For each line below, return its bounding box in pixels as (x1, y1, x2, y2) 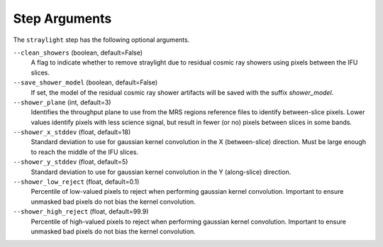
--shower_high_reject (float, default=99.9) (13, 207, 149, 216)
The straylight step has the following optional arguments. (13, 35, 190, 44)
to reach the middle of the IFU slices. (30, 148, 139, 156)
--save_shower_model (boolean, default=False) (13, 78, 158, 87)
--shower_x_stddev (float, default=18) (13, 128, 131, 136)
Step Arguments (13, 11, 112, 26)
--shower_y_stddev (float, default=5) (13, 158, 128, 166)
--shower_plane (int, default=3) (13, 98, 111, 106)
